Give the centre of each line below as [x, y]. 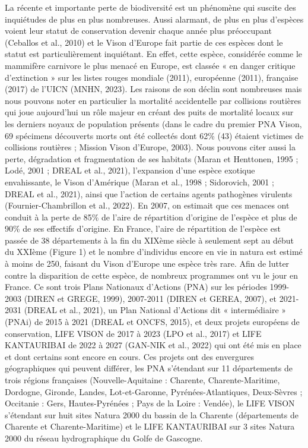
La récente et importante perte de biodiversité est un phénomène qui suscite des [150, 7]
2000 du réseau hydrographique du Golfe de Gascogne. [104, 438]
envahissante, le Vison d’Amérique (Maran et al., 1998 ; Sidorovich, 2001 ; [139, 182]
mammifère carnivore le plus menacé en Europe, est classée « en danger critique [150, 65]
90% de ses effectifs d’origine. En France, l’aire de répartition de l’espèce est [143, 228]
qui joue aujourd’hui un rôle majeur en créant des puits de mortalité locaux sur [149, 112]
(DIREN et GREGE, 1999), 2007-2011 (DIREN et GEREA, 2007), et [150, 298]
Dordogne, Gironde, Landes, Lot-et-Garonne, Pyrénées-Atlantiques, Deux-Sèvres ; [154, 391]
